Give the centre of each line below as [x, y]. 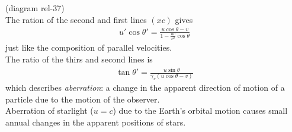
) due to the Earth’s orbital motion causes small [200, 110]
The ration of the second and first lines [76, 19]
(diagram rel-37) [35, 8]
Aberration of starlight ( [49, 110]
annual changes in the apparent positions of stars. [96, 122]
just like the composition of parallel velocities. [89, 47]
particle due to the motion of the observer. [83, 99]
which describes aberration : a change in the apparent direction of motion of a [145, 88]
